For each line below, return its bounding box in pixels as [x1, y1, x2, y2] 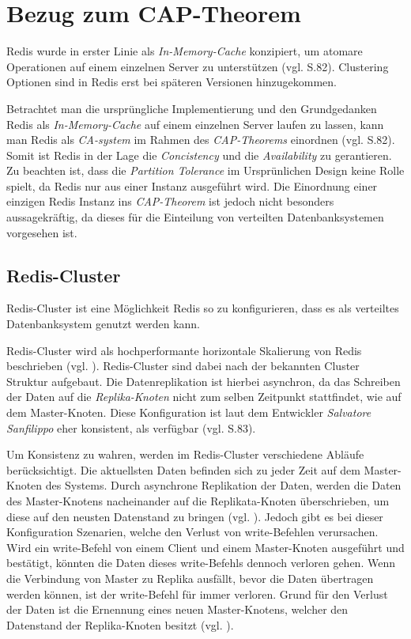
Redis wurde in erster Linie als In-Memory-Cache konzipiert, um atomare [6, 43, 363, 59]
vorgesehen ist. [6, 224, 77, 240]
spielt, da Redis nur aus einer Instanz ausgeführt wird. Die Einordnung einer [6, 177, 378, 194]
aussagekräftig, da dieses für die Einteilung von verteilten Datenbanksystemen [6, 209, 384, 225]
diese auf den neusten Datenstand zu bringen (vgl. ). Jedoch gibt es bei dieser [6, 508, 383, 524]
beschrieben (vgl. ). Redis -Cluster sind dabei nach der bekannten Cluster [6, 357, 360, 374]
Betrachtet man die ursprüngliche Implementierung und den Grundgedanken [6, 100, 377, 116]
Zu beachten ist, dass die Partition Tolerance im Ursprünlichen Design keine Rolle [6, 162, 405, 179]
